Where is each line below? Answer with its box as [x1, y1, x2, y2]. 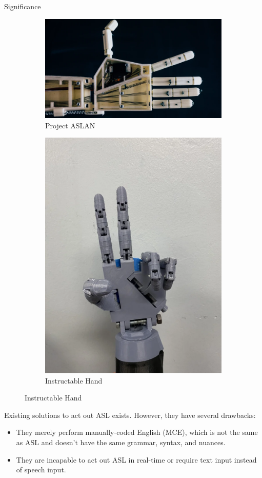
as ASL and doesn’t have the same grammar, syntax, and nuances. [16, 436, 226, 447]
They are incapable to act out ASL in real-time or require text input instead [16, 454, 257, 465]
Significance [4, 1, 41, 11]
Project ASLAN [45, 120, 95, 130]
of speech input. [16, 464, 66, 475]
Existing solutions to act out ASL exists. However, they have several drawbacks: [4, 409, 256, 420]
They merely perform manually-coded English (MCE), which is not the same [16, 427, 258, 437]
